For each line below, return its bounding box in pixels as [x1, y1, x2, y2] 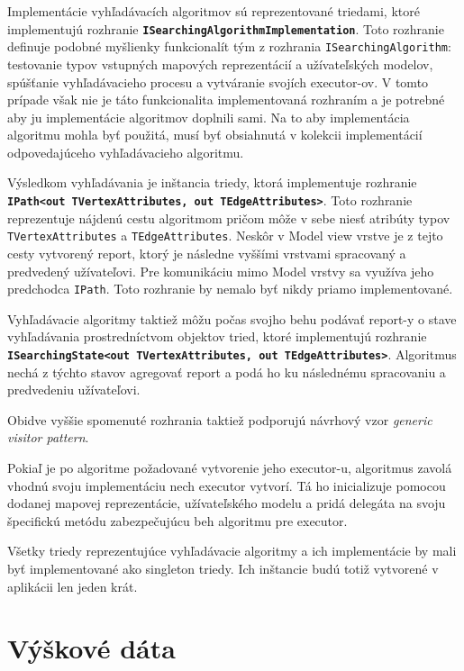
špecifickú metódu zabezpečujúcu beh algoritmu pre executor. [7, 511, 348, 530]
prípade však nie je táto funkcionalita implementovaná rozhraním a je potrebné [7, 90, 445, 109]
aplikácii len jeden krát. [7, 576, 138, 595]
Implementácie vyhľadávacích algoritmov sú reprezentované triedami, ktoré [7, 2, 420, 20]
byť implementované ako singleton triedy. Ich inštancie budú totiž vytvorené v [7, 559, 439, 577]
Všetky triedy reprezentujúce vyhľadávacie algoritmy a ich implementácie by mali [7, 541, 457, 560]
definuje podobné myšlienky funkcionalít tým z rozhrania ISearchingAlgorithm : [7, 37, 451, 56]
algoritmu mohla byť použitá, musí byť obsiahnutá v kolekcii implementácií [7, 125, 423, 144]
